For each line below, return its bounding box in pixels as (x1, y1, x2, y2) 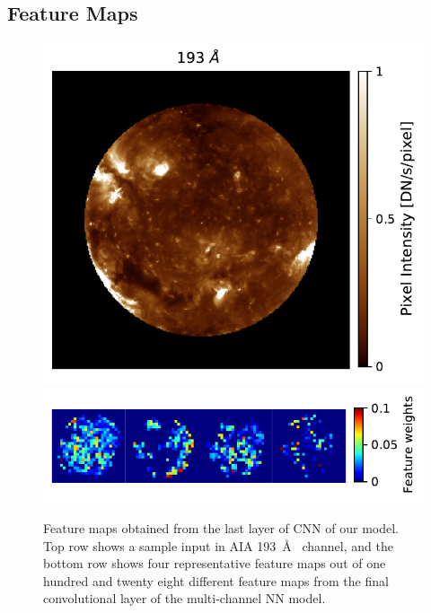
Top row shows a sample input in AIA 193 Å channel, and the (43, 536, 393, 555)
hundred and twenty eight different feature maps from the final (43, 571, 389, 590)
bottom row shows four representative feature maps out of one (43, 554, 386, 573)
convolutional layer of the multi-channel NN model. (43, 589, 326, 608)
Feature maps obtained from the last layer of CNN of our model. (43, 519, 400, 538)
